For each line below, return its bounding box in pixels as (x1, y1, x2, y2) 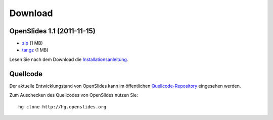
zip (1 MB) (22, 40, 43, 46)
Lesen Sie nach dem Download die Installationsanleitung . (9, 56, 128, 63)
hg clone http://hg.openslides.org (18, 104, 107, 109)
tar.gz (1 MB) (22, 47, 49, 53)
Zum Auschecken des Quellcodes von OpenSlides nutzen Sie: (9, 92, 139, 98)
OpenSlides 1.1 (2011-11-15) (9, 27, 96, 35)
